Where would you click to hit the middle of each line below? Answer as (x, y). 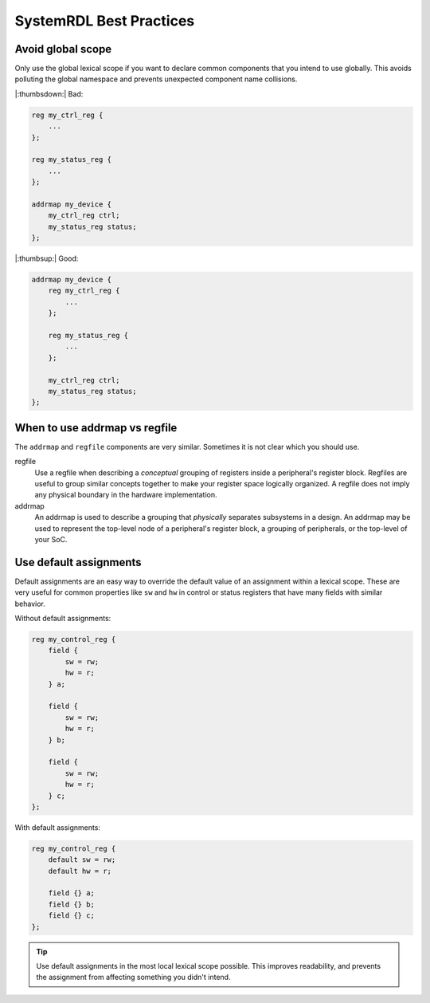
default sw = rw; (82, 860)
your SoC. (51, 540)
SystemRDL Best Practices (105, 21)
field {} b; (72, 904)
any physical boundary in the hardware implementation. (126, 495)
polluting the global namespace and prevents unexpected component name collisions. (156, 79)
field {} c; (72, 916)
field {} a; (72, 893)
